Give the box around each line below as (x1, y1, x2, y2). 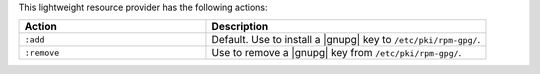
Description (211, 20, 269, 34)
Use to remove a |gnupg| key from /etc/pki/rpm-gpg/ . (211, 46, 462, 60)
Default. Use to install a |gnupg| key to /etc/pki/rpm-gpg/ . (211, 33, 481, 47)
